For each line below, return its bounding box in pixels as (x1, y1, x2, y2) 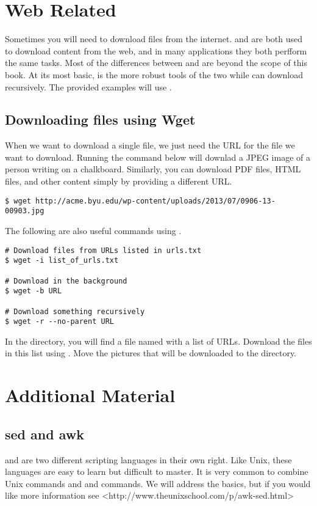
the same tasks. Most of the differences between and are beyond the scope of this (5, 56, 307, 69)
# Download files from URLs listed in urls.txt (5, 246, 202, 255)
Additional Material (5, 383, 176, 408)
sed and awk (5, 424, 84, 443)
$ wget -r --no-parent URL (5, 317, 114, 326)
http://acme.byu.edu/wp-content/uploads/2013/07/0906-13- (35, 196, 276, 205)
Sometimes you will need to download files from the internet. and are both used (5, 32, 303, 45)
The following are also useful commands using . (5, 224, 182, 237)
